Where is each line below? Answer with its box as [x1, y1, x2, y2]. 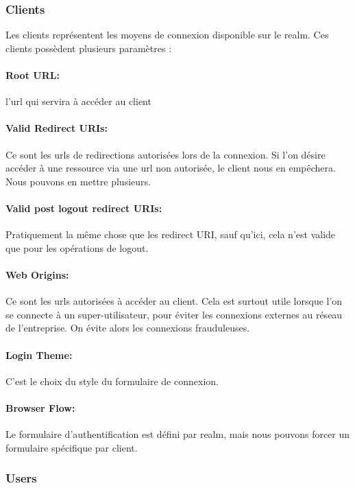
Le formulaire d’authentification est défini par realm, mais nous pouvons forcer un [5, 427, 350, 441]
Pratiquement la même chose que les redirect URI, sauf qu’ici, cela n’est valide [5, 227, 336, 242]
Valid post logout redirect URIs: [5, 200, 162, 215]
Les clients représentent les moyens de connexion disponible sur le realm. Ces [5, 27, 329, 42]
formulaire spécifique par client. [5, 440, 138, 454]
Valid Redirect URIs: [5, 121, 108, 135]
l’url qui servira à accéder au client [5, 94, 151, 108]
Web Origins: [5, 267, 69, 281]
